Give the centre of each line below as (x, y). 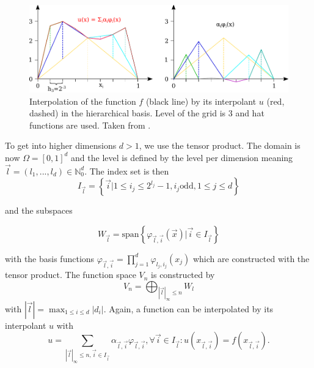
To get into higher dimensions (61, 145)
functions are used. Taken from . (90, 125)
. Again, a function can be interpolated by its (188, 308)
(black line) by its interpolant (201, 101)
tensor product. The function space (71, 275)
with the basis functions (50, 258)
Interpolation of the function (83, 101)
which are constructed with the (251, 258)
